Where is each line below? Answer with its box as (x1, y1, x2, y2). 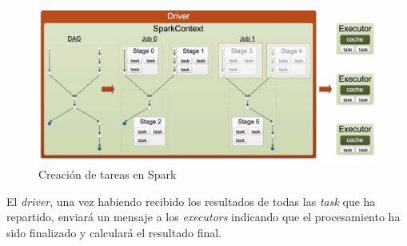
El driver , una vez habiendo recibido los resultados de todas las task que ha (6, 192, 376, 209)
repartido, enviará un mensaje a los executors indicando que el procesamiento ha (6, 208, 401, 225)
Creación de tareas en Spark (38, 166, 177, 183)
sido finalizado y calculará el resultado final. (6, 224, 221, 240)
